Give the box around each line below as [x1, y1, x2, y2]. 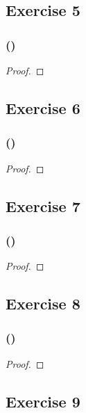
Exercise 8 [6, 293, 80, 314]
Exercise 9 [6, 390, 80, 412]
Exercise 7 [6, 195, 80, 216]
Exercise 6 [6, 97, 80, 118]
